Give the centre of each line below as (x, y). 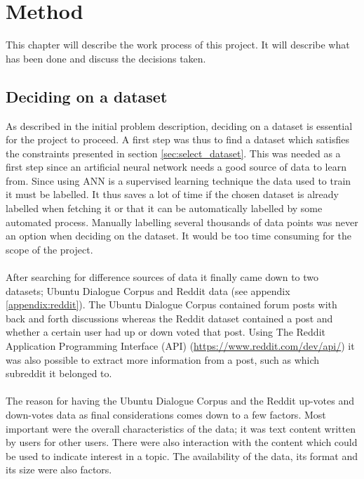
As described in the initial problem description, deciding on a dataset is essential (179, 125)
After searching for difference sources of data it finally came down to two (162, 277)
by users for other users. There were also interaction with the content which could (182, 442)
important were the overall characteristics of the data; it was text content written (181, 428)
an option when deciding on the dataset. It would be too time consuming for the (178, 236)
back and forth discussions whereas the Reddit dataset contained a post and (169, 318)
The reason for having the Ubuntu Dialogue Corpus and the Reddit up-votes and (180, 401)
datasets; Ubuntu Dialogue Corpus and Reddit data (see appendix (148, 290)
